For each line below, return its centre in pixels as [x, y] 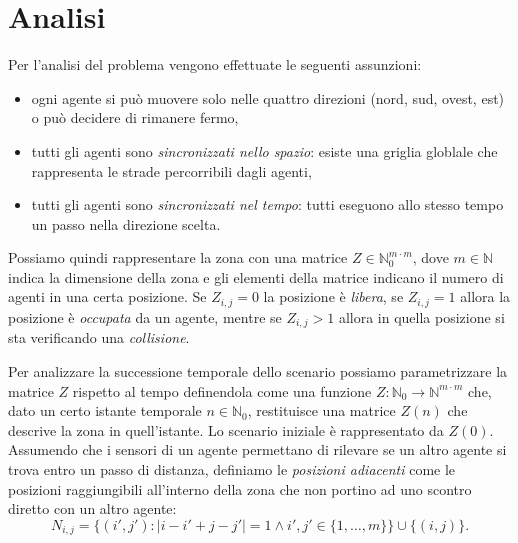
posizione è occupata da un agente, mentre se [145, 316]
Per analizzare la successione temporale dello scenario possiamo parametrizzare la [258, 370]
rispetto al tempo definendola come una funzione [222, 390]
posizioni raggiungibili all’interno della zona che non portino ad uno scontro [240, 488]
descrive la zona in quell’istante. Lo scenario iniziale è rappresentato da [226, 429]
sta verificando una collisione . [99, 337]
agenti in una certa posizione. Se [107, 296]
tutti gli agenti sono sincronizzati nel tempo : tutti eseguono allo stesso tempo [267, 204]
